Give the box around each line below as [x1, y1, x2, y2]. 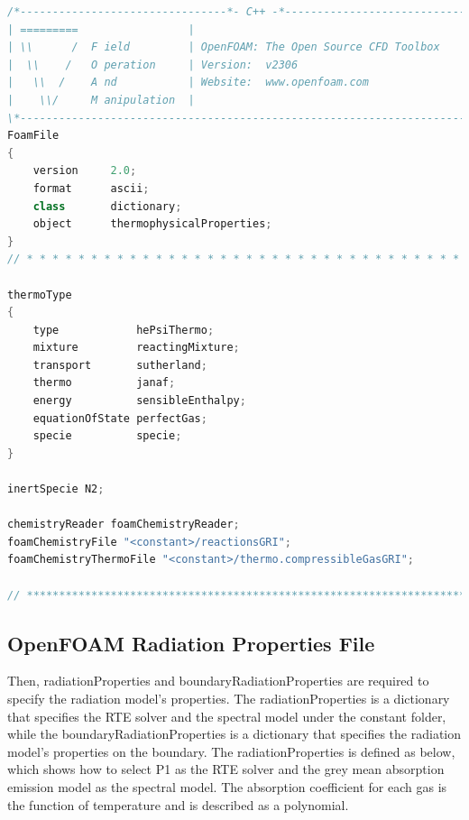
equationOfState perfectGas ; [32, 411, 207, 425]
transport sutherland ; [32, 358, 207, 372]
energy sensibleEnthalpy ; [32, 394, 246, 408]
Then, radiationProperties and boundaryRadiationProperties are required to [7, 671, 429, 690]
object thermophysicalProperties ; [32, 217, 272, 231]
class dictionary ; [32, 199, 182, 213]
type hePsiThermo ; [32, 323, 215, 336]
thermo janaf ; [32, 376, 176, 390]
